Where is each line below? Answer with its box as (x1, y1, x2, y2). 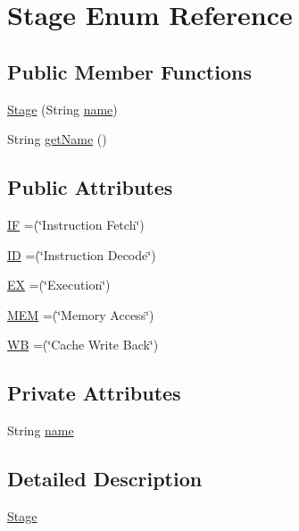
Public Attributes (7, 173, 173, 201)
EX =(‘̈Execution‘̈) (7, 275, 111, 294)
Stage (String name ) (7, 99, 118, 118)
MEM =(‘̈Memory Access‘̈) (7, 305, 154, 324)
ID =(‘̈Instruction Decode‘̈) (7, 245, 156, 264)
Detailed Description (7, 465, 203, 493)
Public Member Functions (7, 57, 252, 85)
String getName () (7, 130, 107, 148)
